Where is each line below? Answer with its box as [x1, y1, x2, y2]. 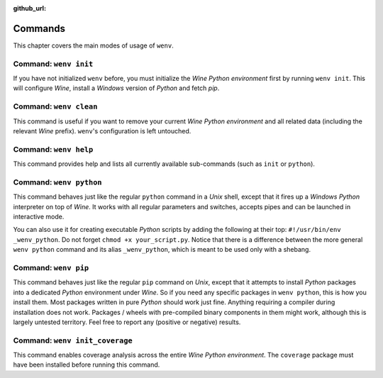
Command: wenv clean [13, 101, 98, 111]
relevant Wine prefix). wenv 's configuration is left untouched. [13, 126, 191, 135]
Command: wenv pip [13, 262, 89, 272]
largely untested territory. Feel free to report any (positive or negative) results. [13, 318, 241, 326]
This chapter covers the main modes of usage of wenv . [13, 41, 174, 50]
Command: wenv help [13, 144, 94, 154]
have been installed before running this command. [13, 360, 160, 369]
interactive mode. [13, 213, 65, 221]
